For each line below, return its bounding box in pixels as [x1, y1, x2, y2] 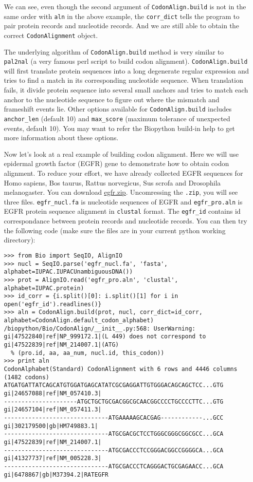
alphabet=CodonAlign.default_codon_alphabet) [4, 317, 154, 324]
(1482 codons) [4, 373, 50, 381]
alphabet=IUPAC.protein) [4, 284, 84, 292]
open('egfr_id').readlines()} [4, 300, 102, 308]
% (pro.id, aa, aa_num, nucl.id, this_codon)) [11, 349, 164, 356]
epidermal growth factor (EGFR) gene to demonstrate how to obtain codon [4, 158, 229, 168]
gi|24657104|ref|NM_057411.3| [4, 406, 102, 413]
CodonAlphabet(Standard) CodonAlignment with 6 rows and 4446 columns [4, 366, 237, 373]
